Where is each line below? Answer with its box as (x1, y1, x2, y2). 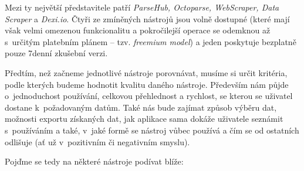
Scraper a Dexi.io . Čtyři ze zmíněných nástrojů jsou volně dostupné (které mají (5, 12, 290, 25)
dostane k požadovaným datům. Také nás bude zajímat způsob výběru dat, (5, 101, 277, 113)
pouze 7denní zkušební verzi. (5, 47, 108, 59)
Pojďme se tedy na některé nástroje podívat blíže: (5, 155, 184, 167)
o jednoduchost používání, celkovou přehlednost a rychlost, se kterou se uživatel (5, 90, 293, 102)
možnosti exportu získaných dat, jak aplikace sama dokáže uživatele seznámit (5, 112, 283, 125)
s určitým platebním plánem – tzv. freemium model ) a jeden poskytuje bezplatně (5, 35, 296, 47)
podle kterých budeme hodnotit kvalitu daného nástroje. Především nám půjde (5, 78, 289, 90)
